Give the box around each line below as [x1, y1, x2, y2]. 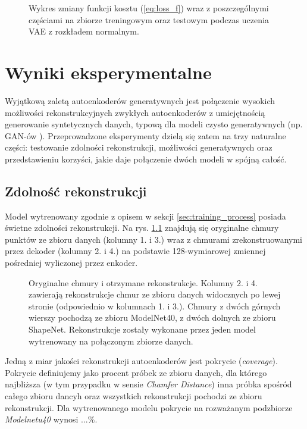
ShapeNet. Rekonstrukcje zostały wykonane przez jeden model [29, 323, 256, 336]
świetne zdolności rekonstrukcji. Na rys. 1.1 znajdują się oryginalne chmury [5, 221, 279, 234]
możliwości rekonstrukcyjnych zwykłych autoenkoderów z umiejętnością [5, 106, 265, 118]
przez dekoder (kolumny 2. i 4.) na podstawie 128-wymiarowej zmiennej [5, 245, 266, 257]
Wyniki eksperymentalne [5, 60, 212, 84]
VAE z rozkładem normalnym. [29, 25, 139, 37]
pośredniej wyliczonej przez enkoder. [5, 256, 138, 269]
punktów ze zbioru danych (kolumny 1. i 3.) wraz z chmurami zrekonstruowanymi [5, 233, 302, 245]
